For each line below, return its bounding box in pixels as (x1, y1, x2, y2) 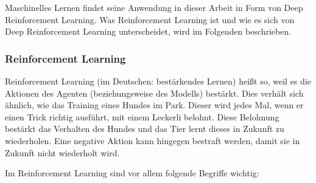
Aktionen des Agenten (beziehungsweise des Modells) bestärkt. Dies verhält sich (5, 86, 304, 99)
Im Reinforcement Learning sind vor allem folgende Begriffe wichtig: (5, 167, 259, 179)
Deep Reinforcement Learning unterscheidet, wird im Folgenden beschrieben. (5, 25, 292, 38)
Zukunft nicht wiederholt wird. (5, 146, 120, 159)
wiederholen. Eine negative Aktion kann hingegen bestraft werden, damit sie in (5, 134, 300, 147)
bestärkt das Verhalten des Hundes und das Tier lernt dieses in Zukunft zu (5, 122, 284, 135)
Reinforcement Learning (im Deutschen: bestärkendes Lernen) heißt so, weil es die (5, 75, 311, 87)
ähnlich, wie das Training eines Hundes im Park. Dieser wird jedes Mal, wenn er (5, 98, 304, 111)
